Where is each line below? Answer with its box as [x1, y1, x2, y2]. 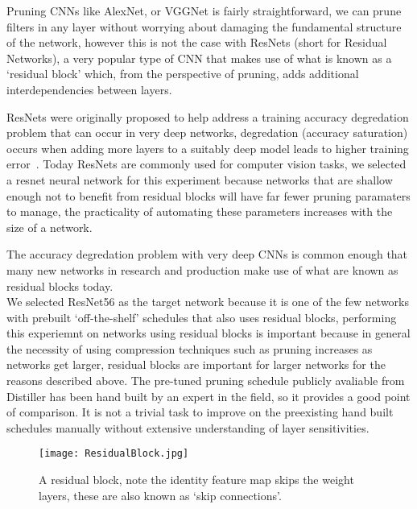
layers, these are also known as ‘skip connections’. [39, 486, 282, 503]
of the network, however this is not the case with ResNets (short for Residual [6, 34, 387, 51]
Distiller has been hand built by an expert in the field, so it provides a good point [6, 387, 411, 404]
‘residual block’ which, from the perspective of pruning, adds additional [6, 65, 359, 82]
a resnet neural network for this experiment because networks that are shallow [6, 171, 393, 188]
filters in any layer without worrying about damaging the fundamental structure [6, 18, 402, 35]
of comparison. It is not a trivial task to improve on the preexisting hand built [6, 403, 394, 420]
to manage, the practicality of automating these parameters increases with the [6, 203, 393, 220]
